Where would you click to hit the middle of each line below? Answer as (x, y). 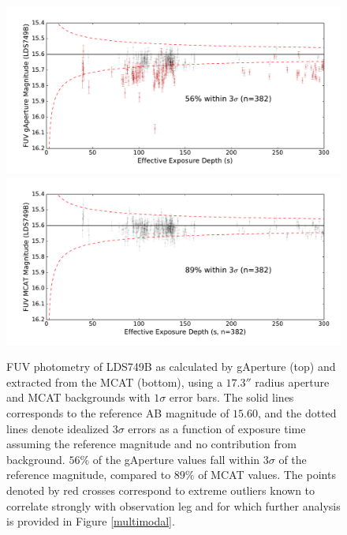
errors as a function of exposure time (217, 428)
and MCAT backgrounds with (78, 397)
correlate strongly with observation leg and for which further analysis (173, 505)
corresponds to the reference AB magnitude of (118, 412)
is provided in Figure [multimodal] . (91, 521)
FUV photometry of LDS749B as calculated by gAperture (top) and (171, 367)
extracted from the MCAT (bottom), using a (114, 382)
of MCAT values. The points (267, 475)
